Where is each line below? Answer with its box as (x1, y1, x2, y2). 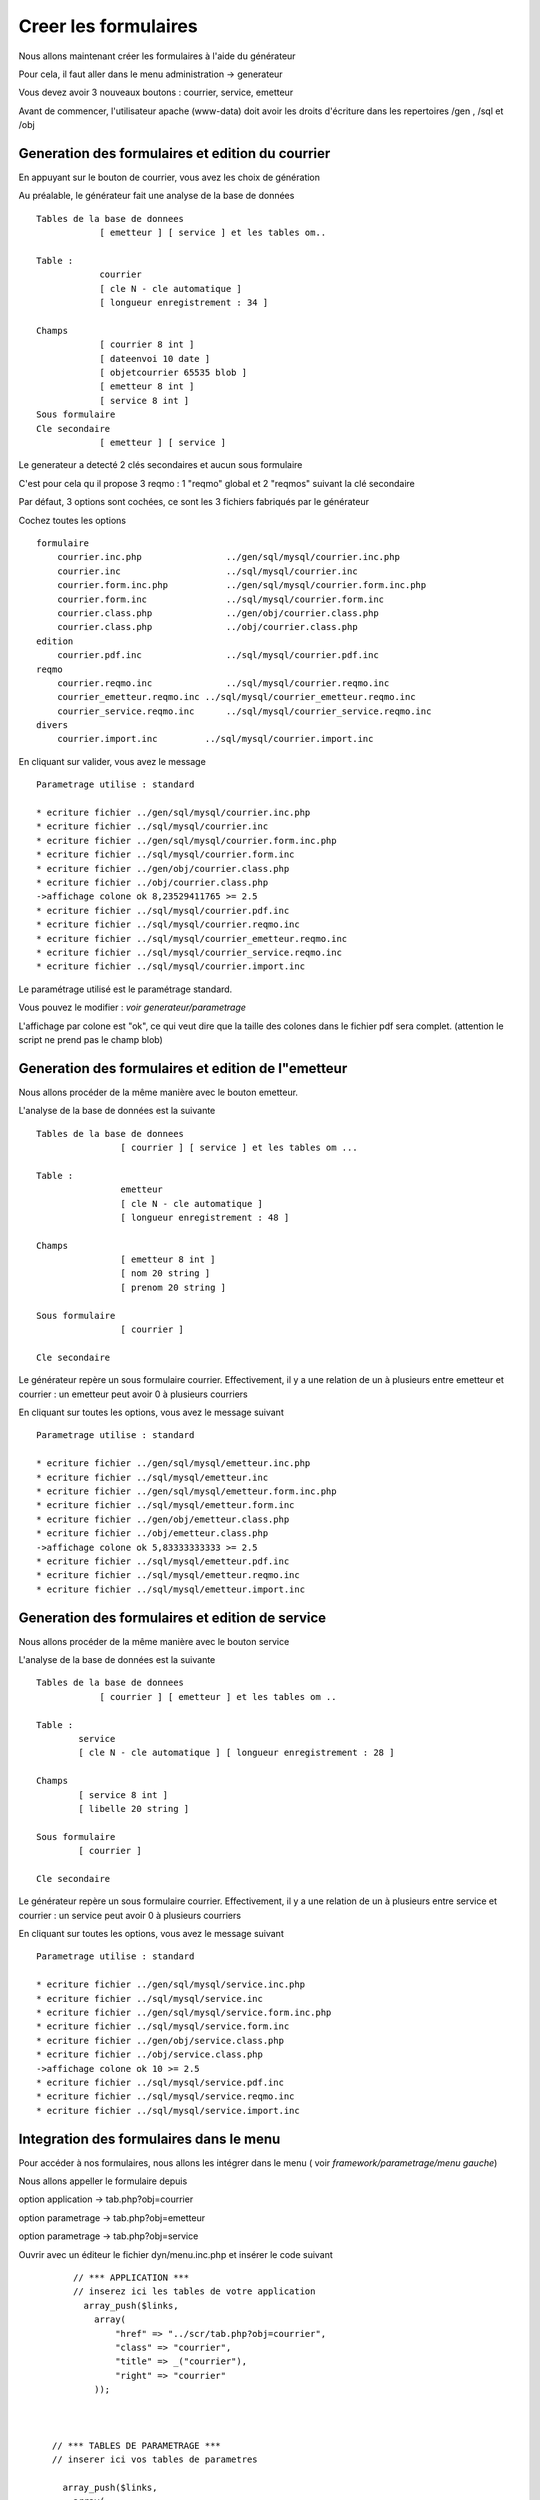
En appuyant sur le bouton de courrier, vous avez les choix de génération (18, 171, 320, 184)
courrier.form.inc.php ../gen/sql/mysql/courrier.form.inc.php (56, 580, 427, 591)
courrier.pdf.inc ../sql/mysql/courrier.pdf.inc (56, 650, 379, 661)
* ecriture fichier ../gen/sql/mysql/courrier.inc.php (36, 807, 311, 819)
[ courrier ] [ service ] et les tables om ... (120, 1141, 359, 1153)
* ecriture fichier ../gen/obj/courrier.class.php (36, 863, 290, 874)
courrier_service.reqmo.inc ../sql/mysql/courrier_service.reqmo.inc (56, 705, 432, 717)
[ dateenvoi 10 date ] (99, 353, 211, 364)
